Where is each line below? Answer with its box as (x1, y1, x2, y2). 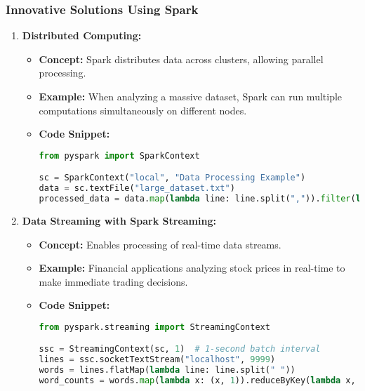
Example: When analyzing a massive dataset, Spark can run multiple (39, 89, 343, 103)
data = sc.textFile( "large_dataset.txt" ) (39, 183, 235, 194)
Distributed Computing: (22, 28, 142, 43)
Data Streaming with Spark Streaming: (22, 213, 216, 227)
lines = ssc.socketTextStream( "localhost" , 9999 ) (39, 354, 276, 365)
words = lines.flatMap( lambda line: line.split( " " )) (39, 365, 296, 376)
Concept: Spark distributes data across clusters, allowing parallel (39, 51, 324, 66)
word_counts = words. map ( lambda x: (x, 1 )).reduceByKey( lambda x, (39, 376, 356, 386)
